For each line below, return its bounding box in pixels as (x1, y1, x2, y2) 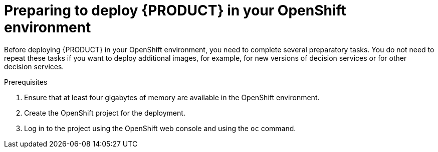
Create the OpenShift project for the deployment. (24, 108, 185, 117)
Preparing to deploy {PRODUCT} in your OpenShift (4, 2, 346, 19)
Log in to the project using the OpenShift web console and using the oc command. (24, 124, 296, 133)
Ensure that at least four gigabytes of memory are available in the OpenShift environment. (24, 93, 320, 102)
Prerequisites (4, 77, 48, 86)
